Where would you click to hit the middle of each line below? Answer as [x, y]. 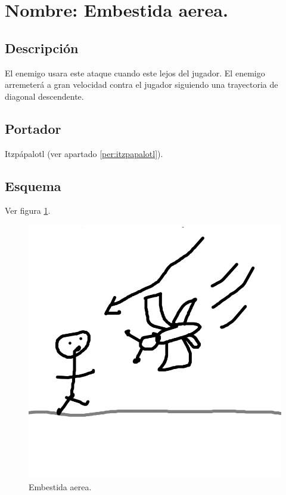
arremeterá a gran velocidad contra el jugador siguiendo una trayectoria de [142, 84]
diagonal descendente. [44, 96]
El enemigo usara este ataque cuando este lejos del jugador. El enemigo [135, 73]
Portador [33, 128]
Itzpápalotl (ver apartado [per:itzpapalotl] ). [84, 153]
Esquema [33, 185]
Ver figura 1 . [28, 210]
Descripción [42, 47]
